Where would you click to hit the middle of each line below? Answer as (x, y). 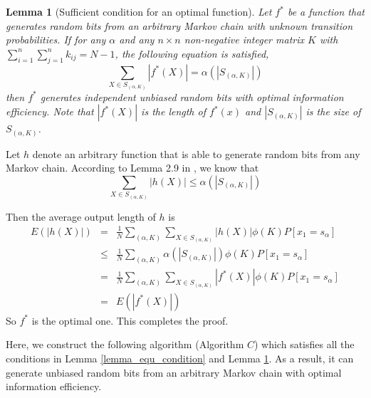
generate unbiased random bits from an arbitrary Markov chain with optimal (174, 372)
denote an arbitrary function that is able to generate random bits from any (196, 153)
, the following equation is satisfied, (192, 53)
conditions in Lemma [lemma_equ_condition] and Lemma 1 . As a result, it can (180, 358)
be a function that (326, 11)
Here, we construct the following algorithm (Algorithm (125, 344)
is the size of (333, 111)
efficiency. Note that (50, 111)
